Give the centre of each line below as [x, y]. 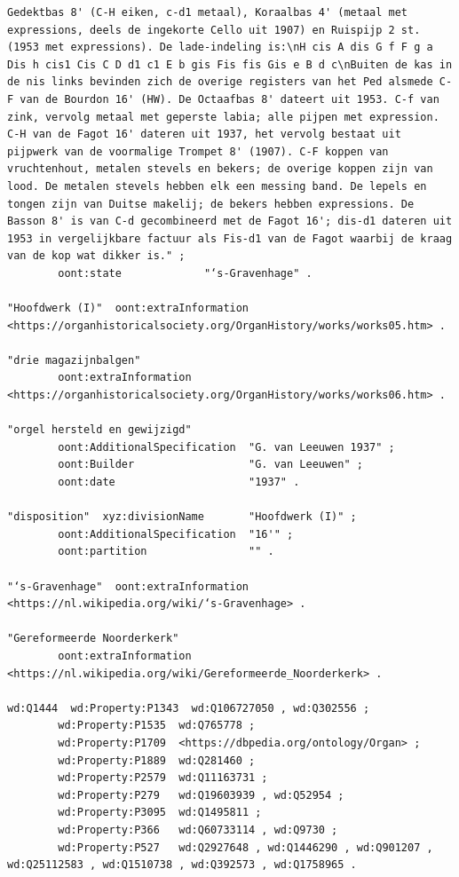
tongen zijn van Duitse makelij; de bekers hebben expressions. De [211, 204]
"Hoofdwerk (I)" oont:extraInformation [128, 308]
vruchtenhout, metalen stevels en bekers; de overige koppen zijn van [220, 169]
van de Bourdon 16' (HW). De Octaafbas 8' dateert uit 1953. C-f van [229, 99]
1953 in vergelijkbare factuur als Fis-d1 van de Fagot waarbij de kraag [230, 238]
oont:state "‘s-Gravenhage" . [185, 273]
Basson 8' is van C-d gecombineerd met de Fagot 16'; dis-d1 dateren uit [230, 221]
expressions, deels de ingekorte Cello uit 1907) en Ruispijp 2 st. [214, 30]
